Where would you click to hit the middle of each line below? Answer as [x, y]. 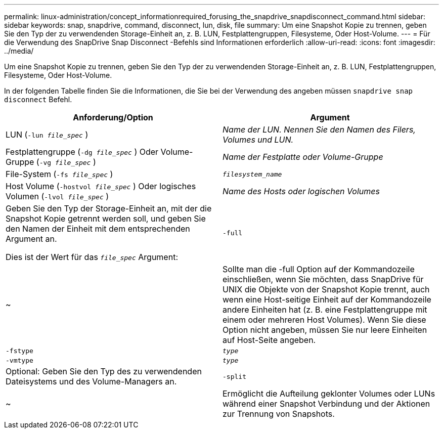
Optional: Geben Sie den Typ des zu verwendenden [104, 371]
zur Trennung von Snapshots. [279, 414]
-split [234, 376]
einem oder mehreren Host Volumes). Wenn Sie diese [324, 320]
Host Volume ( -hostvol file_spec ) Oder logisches [101, 186]
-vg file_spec [65, 163]
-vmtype [19, 360]
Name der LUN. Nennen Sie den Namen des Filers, [319, 129]
